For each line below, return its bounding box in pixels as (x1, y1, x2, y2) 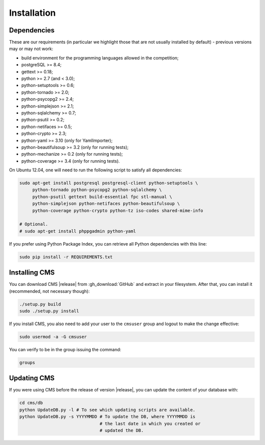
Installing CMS (9, 268, 55, 277)
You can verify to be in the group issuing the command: (9, 347, 121, 352)
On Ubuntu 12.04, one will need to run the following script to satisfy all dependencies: (9, 167, 183, 173)
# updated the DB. (99, 428, 144, 433)
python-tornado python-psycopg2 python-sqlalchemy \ (32, 187, 162, 193)
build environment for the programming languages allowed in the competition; (21, 55, 179, 61)
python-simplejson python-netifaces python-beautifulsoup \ (32, 201, 180, 206)
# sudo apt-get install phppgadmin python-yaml (19, 228, 136, 234)
